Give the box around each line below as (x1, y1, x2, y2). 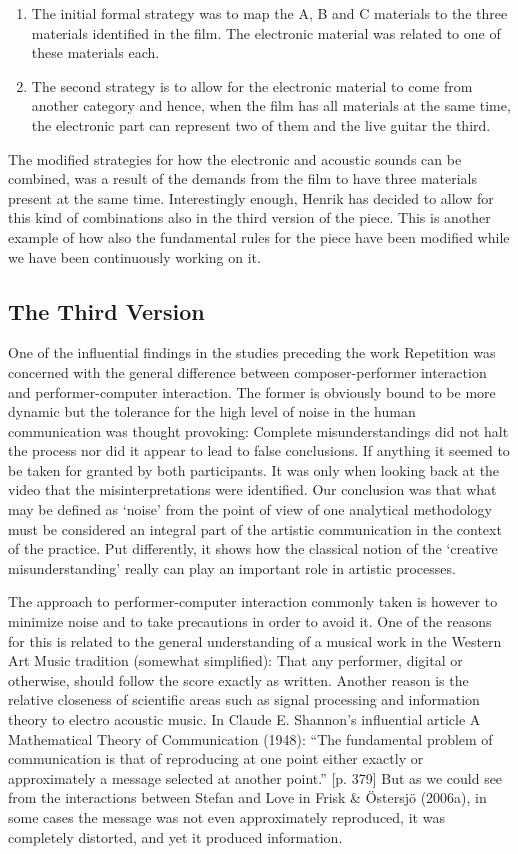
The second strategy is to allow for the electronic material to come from (31, 75, 473, 96)
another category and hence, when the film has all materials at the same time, (31, 95, 511, 116)
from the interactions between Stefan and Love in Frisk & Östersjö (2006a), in (8, 787, 487, 808)
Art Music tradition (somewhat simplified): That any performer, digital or (8, 650, 463, 671)
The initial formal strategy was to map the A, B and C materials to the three (31, 3, 508, 23)
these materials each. (31, 42, 160, 63)
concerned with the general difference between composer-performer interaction (8, 361, 487, 382)
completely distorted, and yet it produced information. (8, 826, 343, 847)
